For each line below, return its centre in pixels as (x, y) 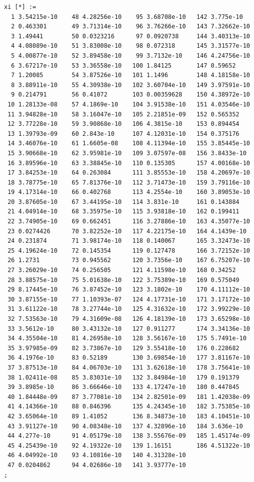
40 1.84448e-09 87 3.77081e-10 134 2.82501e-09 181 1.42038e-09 (129, 397)
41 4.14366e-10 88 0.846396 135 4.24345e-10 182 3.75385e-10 (129, 407)
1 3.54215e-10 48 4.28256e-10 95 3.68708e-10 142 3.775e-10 (127, 17)
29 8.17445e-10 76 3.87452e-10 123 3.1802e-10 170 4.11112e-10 (129, 290)
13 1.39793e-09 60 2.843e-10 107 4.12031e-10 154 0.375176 (124, 134)
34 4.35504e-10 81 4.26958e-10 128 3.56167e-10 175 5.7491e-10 (127, 338)
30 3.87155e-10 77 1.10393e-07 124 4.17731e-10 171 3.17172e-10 (129, 299)
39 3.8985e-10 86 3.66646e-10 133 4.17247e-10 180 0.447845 (124, 387)
